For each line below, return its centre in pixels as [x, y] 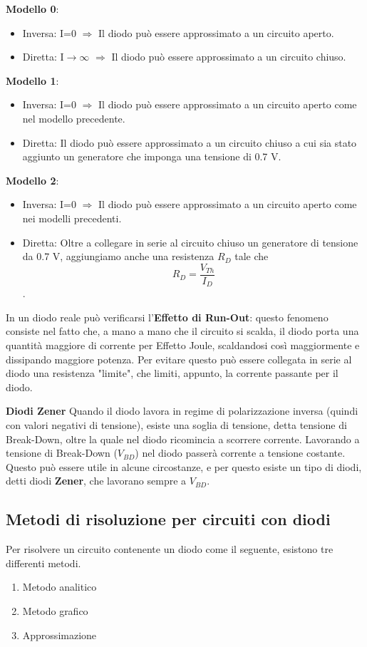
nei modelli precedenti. [72, 218]
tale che [252, 256]
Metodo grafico [55, 610]
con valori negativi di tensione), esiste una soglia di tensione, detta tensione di [176, 424]
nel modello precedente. [74, 118]
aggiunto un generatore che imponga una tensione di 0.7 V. [152, 156]
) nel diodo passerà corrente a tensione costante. [240, 453]
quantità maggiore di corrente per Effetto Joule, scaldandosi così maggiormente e [183, 345]
